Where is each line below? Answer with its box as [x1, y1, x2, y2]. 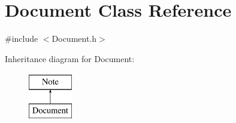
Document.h [52, 32, 97, 45]
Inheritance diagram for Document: [5, 52, 135, 64]
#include [5, 32, 38, 45]
